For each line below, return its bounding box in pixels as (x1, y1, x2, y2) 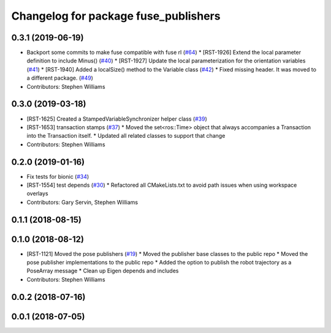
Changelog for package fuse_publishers (11, 9, 221, 23)
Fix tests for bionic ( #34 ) (26, 173, 89, 180)
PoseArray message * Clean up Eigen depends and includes (26, 267, 179, 275)
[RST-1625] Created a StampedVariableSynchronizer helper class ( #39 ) (26, 115, 208, 122)
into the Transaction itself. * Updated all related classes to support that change (26, 132, 226, 140)
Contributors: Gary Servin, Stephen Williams (26, 198, 139, 206)
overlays (26, 190, 48, 197)
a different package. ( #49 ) (26, 74, 93, 82)
